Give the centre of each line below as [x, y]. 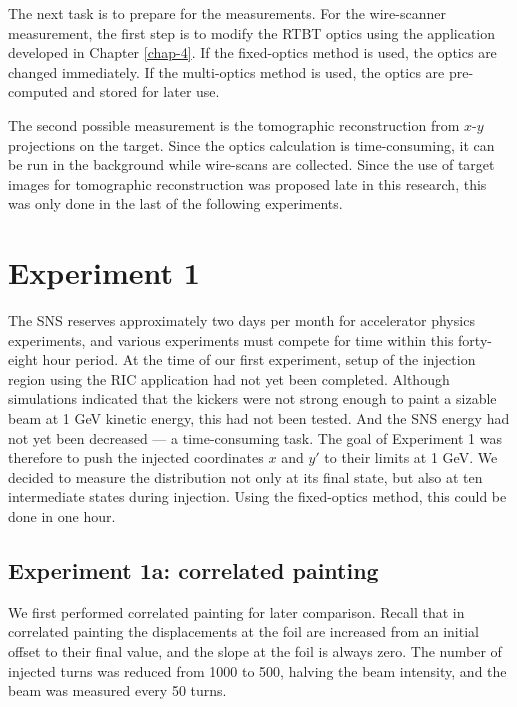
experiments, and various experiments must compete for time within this [231, 339]
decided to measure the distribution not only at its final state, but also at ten [245, 476]
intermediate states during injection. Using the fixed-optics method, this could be [257, 496]
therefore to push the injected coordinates [136, 457]
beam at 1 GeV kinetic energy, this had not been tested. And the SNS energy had [259, 418]
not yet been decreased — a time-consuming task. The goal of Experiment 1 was [255, 437]
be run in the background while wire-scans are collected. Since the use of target [251, 164]
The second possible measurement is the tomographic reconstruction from [234, 124]
